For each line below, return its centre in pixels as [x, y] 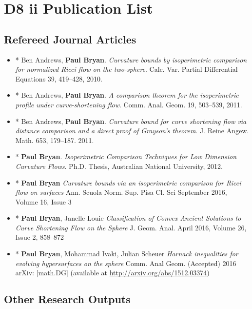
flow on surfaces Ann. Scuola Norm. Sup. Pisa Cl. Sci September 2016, [121, 192]
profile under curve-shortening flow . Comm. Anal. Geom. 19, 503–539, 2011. [129, 104]
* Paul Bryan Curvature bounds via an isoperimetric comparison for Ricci [128, 182]
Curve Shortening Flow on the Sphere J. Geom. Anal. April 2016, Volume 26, [131, 227]
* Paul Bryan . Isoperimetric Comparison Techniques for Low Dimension [126, 156]
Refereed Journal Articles [70, 39]
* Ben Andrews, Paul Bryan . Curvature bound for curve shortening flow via [131, 121]
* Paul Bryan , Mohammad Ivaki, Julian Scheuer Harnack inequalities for [127, 254]
